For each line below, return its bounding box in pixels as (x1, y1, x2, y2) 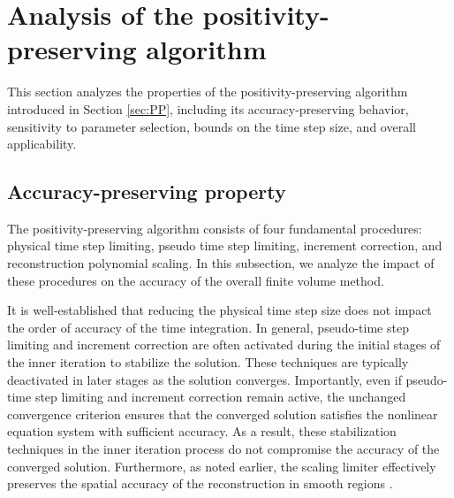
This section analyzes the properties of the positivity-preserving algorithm (7, 82, 408, 101)
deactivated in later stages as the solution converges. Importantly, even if (7, 370, 402, 388)
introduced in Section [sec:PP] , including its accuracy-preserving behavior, (7, 99, 409, 118)
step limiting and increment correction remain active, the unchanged (34, 387, 406, 406)
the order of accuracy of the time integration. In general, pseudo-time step (7, 318, 409, 336)
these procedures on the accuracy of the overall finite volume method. (7, 271, 384, 289)
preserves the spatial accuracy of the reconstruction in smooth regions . (7, 474, 393, 493)
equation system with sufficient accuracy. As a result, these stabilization (7, 422, 397, 441)
